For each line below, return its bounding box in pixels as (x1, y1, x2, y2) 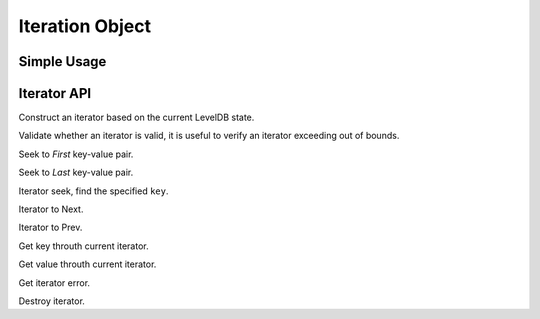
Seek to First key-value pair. (18, 148, 134, 160)
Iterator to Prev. (18, 221, 83, 234)
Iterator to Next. (18, 203, 84, 215)
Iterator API (18, 85, 92, 102)
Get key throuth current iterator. (18, 240, 149, 252)
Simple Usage (18, 53, 107, 70)
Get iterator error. (18, 276, 90, 289)
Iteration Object (18, 15, 152, 37)
